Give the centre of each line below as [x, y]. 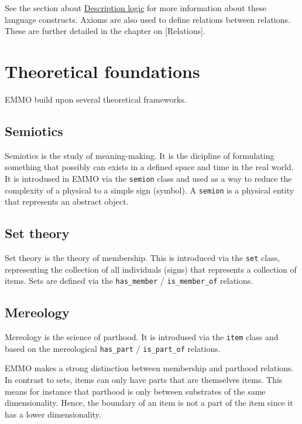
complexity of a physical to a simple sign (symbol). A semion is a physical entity [150, 190]
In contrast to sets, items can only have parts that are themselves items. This [144, 380]
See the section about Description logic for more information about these [135, 8]
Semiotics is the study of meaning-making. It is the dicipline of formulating [140, 155]
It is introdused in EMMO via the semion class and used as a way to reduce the [148, 178]
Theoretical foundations [102, 71]
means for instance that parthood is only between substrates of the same [135, 391]
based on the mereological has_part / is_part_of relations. [113, 348]
